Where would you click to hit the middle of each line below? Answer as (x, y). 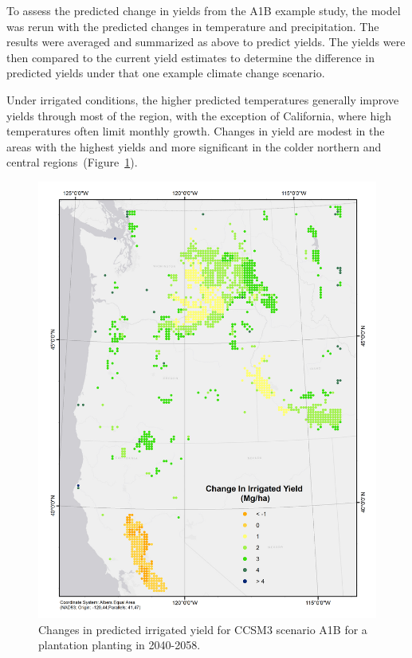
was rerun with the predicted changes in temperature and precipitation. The (193, 26)
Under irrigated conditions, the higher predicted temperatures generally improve (203, 99)
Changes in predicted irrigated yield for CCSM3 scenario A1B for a (203, 629)
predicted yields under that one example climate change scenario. (166, 73)
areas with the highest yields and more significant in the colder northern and (194, 146)
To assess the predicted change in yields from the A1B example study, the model (204, 10)
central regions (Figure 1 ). (72, 162)
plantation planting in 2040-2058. (120, 645)
